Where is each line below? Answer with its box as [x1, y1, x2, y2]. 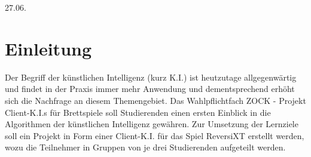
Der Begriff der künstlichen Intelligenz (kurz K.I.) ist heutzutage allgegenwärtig [5, 70, 297, 83]
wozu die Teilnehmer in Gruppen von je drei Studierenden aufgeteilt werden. [5, 141, 286, 153]
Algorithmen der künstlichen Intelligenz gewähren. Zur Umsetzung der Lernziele [5, 118, 298, 130]
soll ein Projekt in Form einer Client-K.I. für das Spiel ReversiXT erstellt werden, [5, 129, 304, 141]
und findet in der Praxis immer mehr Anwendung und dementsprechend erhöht [5, 82, 295, 95]
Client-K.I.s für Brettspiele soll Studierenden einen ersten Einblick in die [5, 106, 271, 118]
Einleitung [5, 36, 92, 60]
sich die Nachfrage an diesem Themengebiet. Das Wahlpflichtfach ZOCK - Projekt [5, 94, 306, 106]
